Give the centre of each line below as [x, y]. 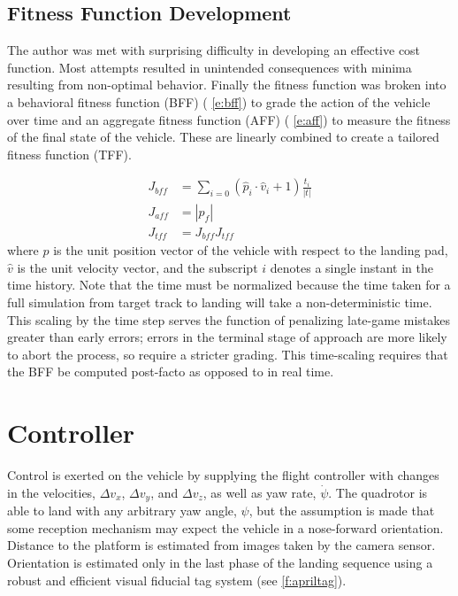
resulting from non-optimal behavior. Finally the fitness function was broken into [227, 85]
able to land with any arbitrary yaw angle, [122, 511]
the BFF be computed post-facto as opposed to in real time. [171, 372]
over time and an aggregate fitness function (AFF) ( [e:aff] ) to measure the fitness [229, 119]
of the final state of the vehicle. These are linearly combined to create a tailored [223, 137]
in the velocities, [52, 492]
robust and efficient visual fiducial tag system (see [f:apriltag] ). [177, 580]
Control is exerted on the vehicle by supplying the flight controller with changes [223, 475]
